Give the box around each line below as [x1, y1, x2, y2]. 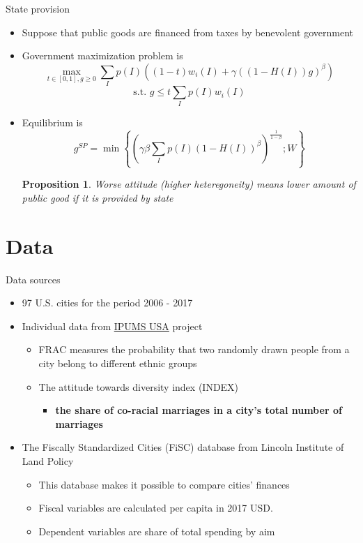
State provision [6, 1, 70, 15]
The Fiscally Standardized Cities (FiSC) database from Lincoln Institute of [22, 440, 344, 454]
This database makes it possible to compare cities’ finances [38, 477, 290, 491]
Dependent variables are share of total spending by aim [38, 523, 275, 538]
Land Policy [22, 453, 74, 468]
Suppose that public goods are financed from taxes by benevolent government [22, 24, 353, 39]
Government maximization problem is [22, 48, 183, 63]
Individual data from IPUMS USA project [22, 318, 203, 333]
